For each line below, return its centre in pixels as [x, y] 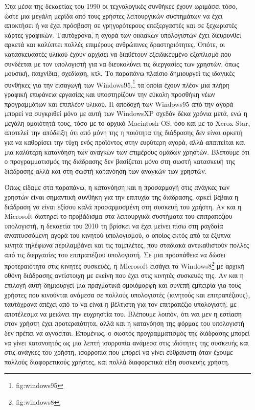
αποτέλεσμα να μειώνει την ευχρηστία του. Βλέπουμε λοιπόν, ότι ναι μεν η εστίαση [123, 313]
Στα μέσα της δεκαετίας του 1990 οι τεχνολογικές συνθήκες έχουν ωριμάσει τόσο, [121, 6]
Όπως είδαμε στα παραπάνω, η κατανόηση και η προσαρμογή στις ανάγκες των [117, 187]
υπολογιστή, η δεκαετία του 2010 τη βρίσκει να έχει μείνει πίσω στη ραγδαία [114, 225]
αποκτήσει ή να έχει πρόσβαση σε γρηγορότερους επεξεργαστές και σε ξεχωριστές [121, 25]
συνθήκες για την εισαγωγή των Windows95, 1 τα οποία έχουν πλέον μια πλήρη [117, 84]
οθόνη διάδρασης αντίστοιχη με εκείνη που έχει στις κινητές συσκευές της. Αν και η [124, 275]
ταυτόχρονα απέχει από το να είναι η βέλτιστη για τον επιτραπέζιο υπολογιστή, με [121, 304]
